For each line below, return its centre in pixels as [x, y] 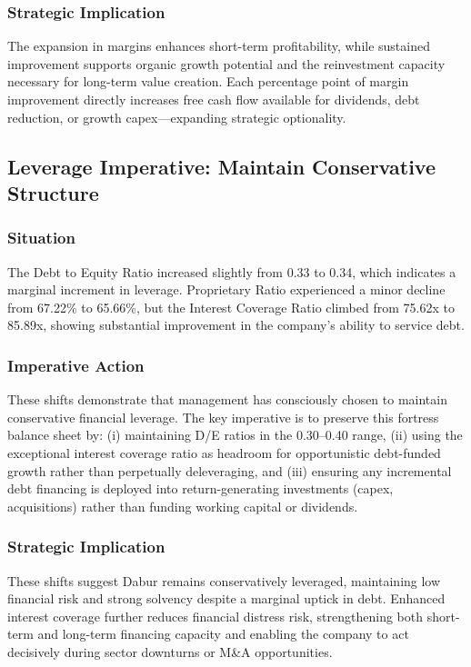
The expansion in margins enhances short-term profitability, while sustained [219, 46]
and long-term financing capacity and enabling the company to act [223, 634]
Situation [41, 238]
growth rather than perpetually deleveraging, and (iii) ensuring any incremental [230, 470]
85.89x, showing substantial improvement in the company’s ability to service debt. [236, 325]
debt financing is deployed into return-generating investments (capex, [200, 488]
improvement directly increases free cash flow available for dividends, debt [214, 99]
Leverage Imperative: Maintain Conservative [221, 166]
